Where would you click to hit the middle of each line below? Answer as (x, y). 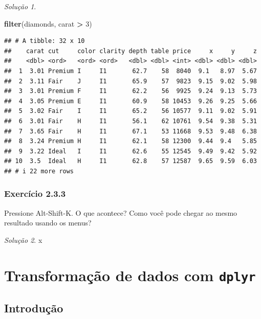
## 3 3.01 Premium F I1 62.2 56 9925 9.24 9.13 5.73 (130, 91)
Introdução (34, 308)
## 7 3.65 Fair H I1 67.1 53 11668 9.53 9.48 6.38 (130, 131)
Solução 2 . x (23, 240)
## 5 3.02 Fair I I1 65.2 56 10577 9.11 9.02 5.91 (130, 111)
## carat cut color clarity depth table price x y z (130, 51)
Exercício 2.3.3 (35, 193)
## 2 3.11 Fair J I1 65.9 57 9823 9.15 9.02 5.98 (130, 81)
